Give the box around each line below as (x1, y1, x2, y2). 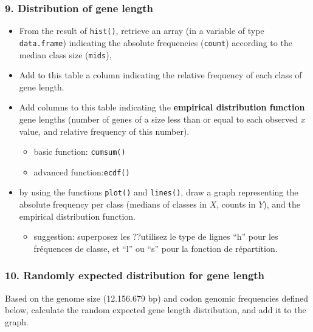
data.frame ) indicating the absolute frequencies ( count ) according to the (19, 36, 292, 49)
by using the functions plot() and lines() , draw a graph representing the (19, 186, 298, 198)
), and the (263, 198, 300, 211)
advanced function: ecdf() (33, 165, 130, 178)
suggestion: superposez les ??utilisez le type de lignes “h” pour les (33, 230, 278, 243)
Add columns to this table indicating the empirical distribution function (19, 101, 305, 113)
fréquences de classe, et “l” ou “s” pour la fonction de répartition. (33, 242, 278, 254)
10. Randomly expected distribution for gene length (5, 268, 265, 283)
